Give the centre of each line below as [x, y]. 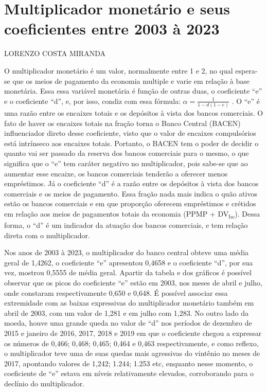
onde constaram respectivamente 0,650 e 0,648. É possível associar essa [116, 292]
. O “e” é [246, 101]
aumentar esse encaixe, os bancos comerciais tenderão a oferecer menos [116, 173]
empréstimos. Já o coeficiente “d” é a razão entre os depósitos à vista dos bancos [131, 183]
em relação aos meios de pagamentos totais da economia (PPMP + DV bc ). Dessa [132, 214]
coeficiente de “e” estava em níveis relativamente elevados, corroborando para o [129, 373]
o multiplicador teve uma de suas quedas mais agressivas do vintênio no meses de [132, 353]
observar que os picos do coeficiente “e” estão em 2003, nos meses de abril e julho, [133, 283]
